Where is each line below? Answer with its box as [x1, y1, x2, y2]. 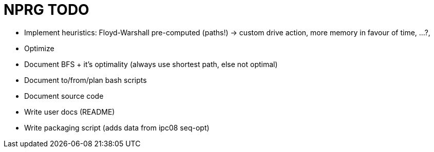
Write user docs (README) [24, 107, 115, 116]
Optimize [24, 44, 54, 53]
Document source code [24, 91, 104, 100]
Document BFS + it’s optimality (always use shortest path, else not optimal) [24, 59, 278, 69]
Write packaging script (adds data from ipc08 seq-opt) [24, 123, 210, 132]
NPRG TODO [4, 1, 89, 18]
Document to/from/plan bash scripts [24, 75, 147, 84]
